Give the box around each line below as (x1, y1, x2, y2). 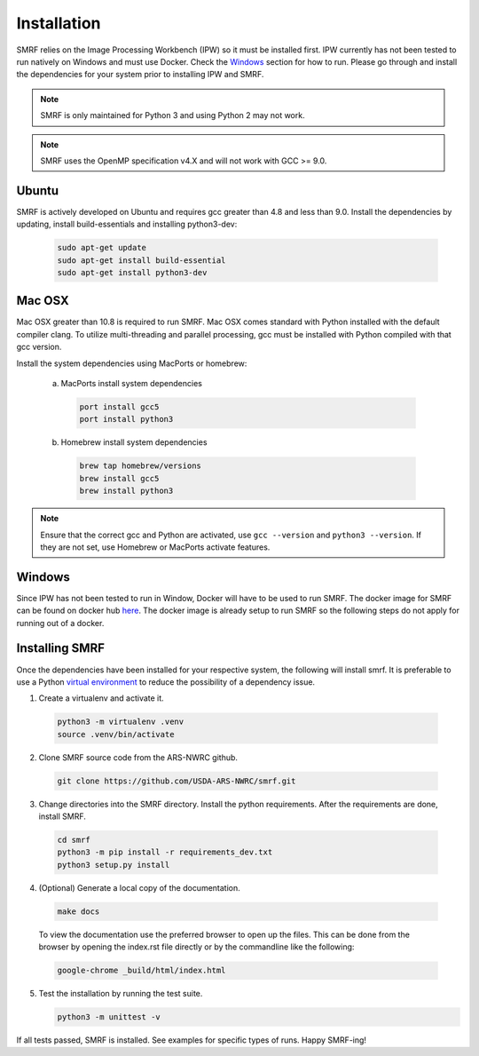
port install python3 (79, 414, 174, 425)
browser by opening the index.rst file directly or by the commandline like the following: (38, 941, 355, 952)
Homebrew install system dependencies (60, 437, 208, 448)
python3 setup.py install (57, 860, 170, 869)
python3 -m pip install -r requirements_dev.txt (57, 847, 273, 857)
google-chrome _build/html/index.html (57, 965, 226, 976)
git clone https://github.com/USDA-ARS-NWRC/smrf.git (57, 775, 296, 786)
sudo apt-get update (57, 242, 146, 253)
